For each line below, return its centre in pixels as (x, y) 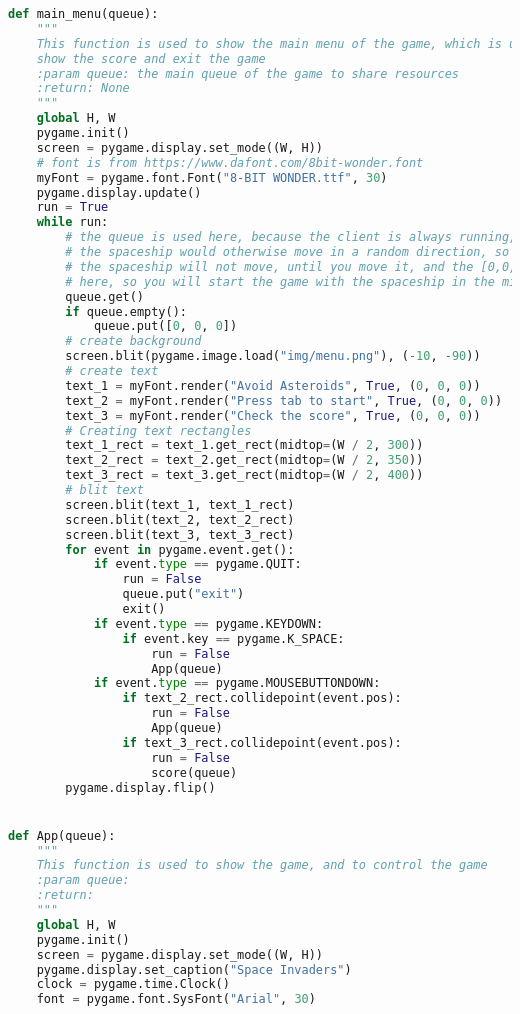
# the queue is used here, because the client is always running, (291, 237)
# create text (112, 371)
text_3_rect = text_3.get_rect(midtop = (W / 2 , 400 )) (244, 475)
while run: (72, 222)
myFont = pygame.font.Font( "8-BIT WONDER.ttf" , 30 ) (212, 177)
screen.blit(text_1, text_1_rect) (180, 504)
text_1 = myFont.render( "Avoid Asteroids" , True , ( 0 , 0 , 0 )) (273, 385)
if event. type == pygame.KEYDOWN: (208, 623)
